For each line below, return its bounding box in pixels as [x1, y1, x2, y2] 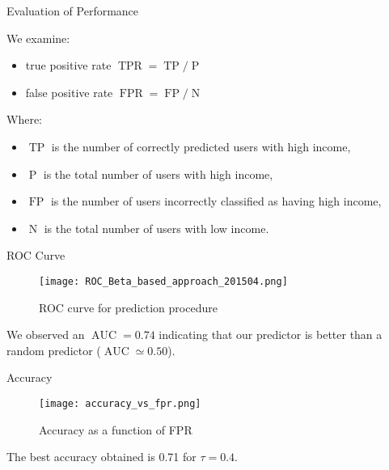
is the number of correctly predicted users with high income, [51, 138, 351, 155]
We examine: [6, 29, 70, 46]
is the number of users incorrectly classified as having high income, [50, 193, 382, 210]
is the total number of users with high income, [43, 165, 273, 182]
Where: [6, 111, 42, 128]
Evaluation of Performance [6, 2, 139, 19]
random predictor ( [6, 341, 101, 358]
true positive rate [25, 57, 112, 74]
